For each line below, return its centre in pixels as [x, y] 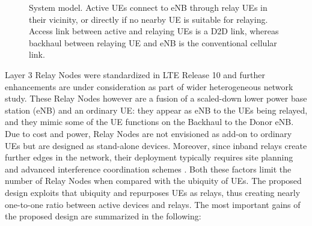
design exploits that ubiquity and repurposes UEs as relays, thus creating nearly [153, 192]
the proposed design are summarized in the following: [103, 216]
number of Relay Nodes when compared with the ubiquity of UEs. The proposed [153, 181]
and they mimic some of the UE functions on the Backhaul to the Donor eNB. [149, 122]
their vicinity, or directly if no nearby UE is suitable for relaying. [148, 19]
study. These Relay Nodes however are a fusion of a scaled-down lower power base [156, 98]
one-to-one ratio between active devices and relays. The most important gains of [153, 204]
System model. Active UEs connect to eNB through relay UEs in [148, 7]
